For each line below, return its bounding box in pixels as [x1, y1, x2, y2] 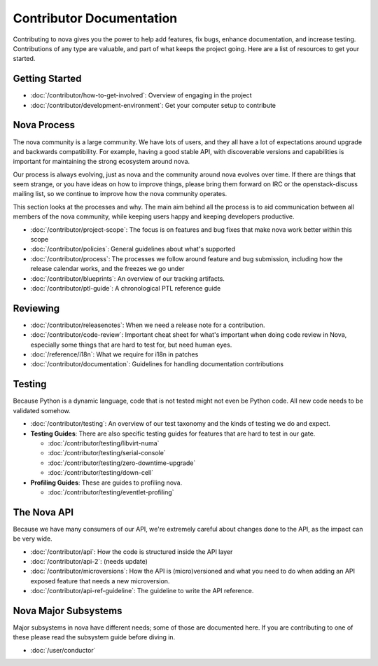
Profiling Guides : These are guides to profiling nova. [30, 478, 183, 487]
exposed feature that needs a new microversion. [30, 576, 170, 585]
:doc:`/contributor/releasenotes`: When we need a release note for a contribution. [30, 321, 265, 329]
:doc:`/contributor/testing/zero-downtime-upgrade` [48, 459, 196, 467]
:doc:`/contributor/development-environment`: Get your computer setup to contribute [30, 101, 276, 109]
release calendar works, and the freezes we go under [30, 265, 185, 273]
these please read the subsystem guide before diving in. [13, 633, 176, 641]
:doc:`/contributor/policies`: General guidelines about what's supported [30, 245, 236, 254]
